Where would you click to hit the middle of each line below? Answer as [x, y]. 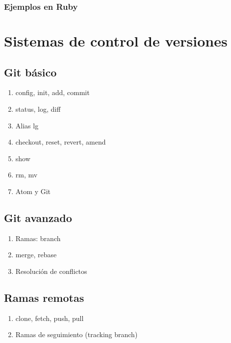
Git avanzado [38, 217]
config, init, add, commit [52, 92]
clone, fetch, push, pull [50, 318]
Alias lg [27, 125]
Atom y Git [33, 191]
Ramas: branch [38, 238]
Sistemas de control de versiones [116, 41]
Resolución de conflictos [51, 271]
